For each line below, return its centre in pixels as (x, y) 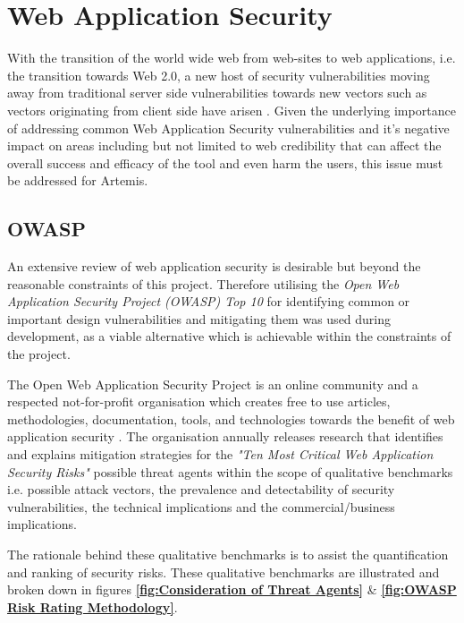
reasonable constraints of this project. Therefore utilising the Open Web (203, 283)
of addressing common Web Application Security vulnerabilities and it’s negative (228, 128)
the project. (39, 354)
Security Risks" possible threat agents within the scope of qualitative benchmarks (230, 471)
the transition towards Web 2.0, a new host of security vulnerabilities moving (219, 75)
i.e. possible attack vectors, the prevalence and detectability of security (201, 489)
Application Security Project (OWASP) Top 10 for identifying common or (209, 301)
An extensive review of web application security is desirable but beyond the (214, 266)
